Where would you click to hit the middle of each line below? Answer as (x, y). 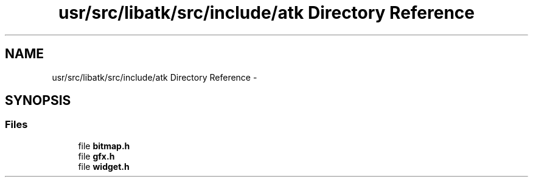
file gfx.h (96, 156)
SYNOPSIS (38, 101)
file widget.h (104, 166)
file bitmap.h (104, 146)
